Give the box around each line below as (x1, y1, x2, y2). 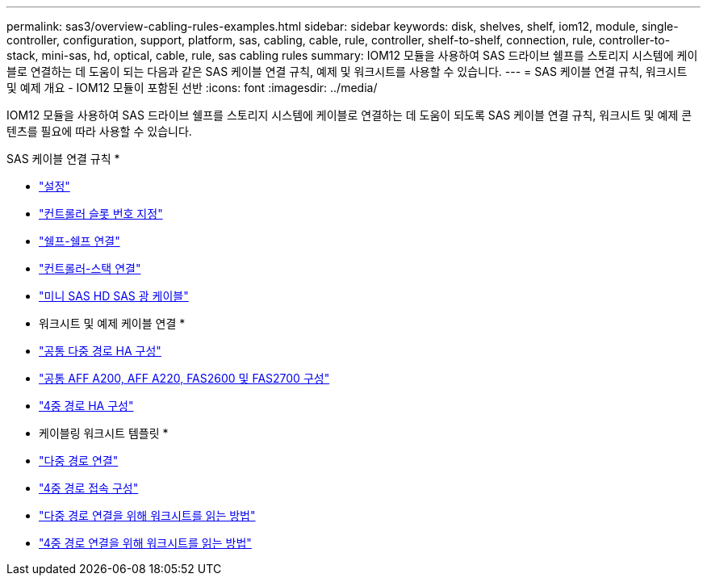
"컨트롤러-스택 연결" (39, 262, 141, 275)
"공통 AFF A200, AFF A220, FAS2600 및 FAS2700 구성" (39, 371, 330, 385)
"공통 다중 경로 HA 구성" (39, 344, 161, 358)
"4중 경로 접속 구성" (39, 481, 139, 495)
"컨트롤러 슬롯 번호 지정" (39, 207, 163, 220)
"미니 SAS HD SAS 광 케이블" (39, 289, 189, 303)
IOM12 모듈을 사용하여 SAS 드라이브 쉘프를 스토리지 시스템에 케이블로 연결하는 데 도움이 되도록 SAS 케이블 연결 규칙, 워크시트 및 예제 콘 (6, 108, 692, 122)
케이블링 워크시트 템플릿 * (39, 426, 169, 440)
